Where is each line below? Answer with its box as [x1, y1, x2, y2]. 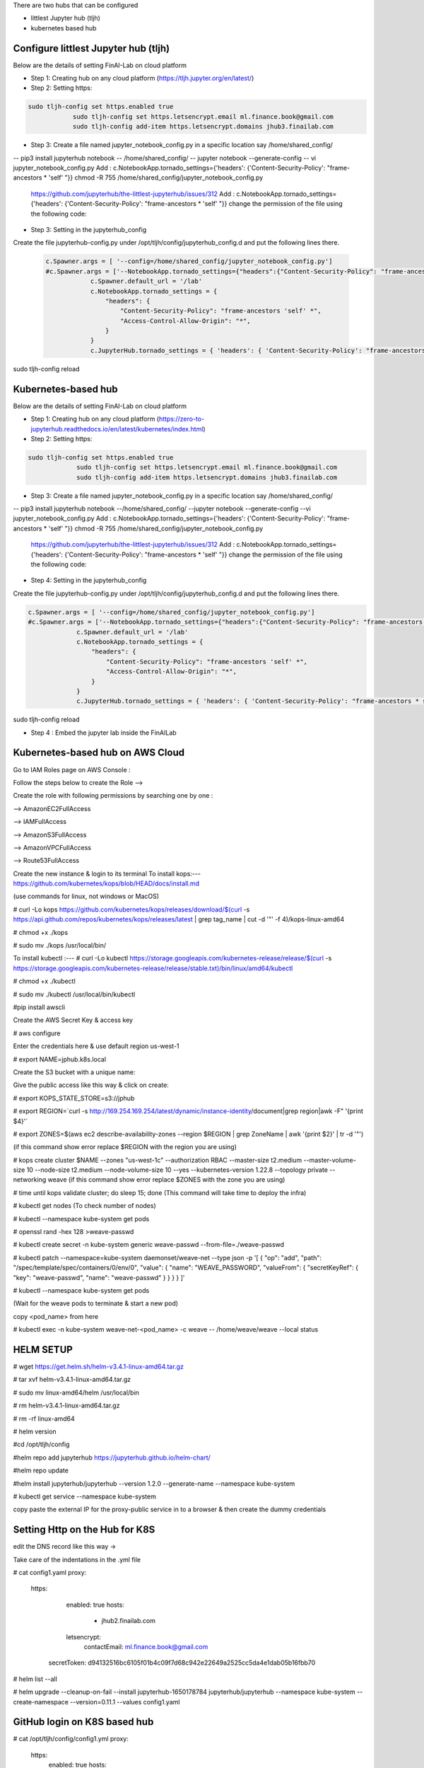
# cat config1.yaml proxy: [13, 1569, 87, 1577]
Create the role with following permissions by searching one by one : [13, 791, 213, 800]
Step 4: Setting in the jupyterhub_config [30, 576, 147, 585]
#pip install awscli [13, 1003, 66, 1011]
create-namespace [13, 1697, 69, 1706]
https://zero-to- [158, 414, 205, 424]
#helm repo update [13, 1466, 69, 1475]
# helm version [13, 1427, 57, 1436]
